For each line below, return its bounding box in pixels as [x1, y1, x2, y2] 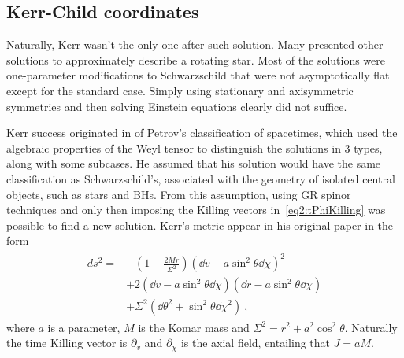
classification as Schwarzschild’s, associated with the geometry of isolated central [6, 170, 395, 186]
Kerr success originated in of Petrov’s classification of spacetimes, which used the [6, 124, 398, 141]
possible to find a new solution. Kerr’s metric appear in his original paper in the [6, 216, 394, 233]
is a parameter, [47, 319, 120, 335]
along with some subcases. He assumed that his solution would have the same [6, 155, 381, 172]
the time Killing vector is [6, 334, 128, 351]
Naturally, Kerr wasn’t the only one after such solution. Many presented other [6, 36, 384, 53]
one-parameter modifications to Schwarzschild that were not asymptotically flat [6, 67, 390, 83]
